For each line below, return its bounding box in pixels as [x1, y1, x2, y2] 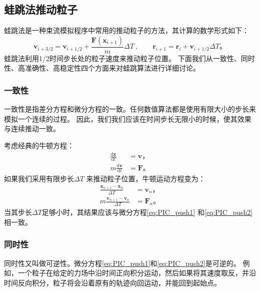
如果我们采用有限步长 [4, 173, 74, 184]
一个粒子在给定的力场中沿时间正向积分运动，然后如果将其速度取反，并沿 [17, 267, 256, 278]
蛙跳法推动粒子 [4, 2, 77, 17]
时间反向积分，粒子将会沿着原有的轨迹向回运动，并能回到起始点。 [4, 277, 221, 287]
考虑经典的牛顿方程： [4, 140, 74, 151]
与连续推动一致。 [4, 123, 60, 134]
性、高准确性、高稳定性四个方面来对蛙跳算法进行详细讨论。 [4, 63, 200, 73]
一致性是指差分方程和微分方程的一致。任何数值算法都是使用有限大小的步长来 [4, 104, 256, 114]
